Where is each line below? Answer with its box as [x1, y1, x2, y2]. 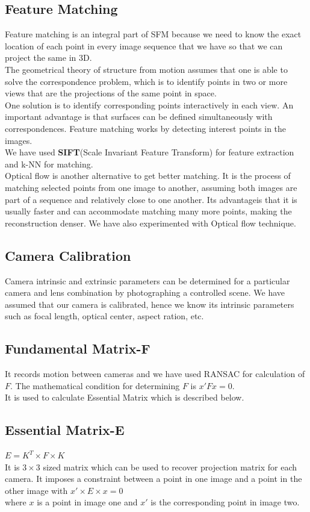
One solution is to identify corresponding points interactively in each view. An [5, 98, 294, 111]
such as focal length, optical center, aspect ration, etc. [5, 310, 204, 322]
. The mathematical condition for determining [10, 379, 180, 392]
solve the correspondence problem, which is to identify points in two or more [5, 75, 288, 87]
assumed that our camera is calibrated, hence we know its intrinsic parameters [5, 298, 294, 310]
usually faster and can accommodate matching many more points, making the [5, 205, 292, 217]
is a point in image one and [37, 496, 138, 508]
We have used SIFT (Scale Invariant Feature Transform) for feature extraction [5, 146, 294, 158]
